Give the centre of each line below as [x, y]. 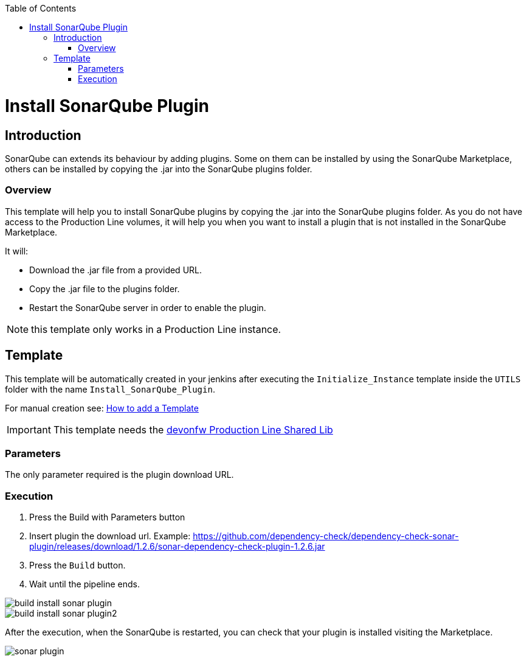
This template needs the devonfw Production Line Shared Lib [193, 429]
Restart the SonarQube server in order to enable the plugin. [148, 307]
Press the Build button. [77, 565]
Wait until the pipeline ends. [84, 584]
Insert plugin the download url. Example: [110, 536]
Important [29, 429]
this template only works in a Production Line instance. [156, 329]
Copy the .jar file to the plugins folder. [105, 289]
